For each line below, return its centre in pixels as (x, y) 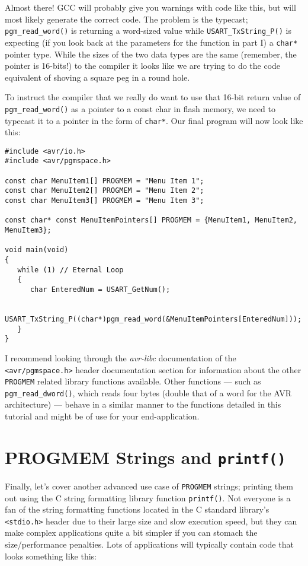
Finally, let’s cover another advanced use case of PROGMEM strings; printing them (149, 486)
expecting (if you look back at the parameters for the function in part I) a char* (151, 42)
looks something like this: (51, 556)
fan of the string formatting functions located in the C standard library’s (137, 509)
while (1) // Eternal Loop (70, 270)
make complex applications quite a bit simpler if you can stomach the (131, 532)
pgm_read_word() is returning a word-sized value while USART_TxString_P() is (148, 31)
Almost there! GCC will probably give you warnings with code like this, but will (151, 7)
